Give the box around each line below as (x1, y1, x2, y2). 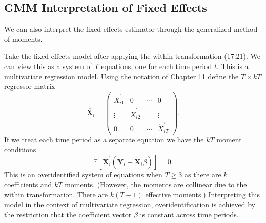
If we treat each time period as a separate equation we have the (4, 134, 204, 145)
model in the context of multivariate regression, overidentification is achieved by (4, 199, 255, 210)
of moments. (4, 33, 43, 44)
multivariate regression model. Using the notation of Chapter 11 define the (4, 71, 239, 81)
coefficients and (4, 179, 52, 190)
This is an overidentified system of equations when (4, 169, 162, 180)
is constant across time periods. (140, 209, 239, 220)
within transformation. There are (4, 189, 108, 199)
